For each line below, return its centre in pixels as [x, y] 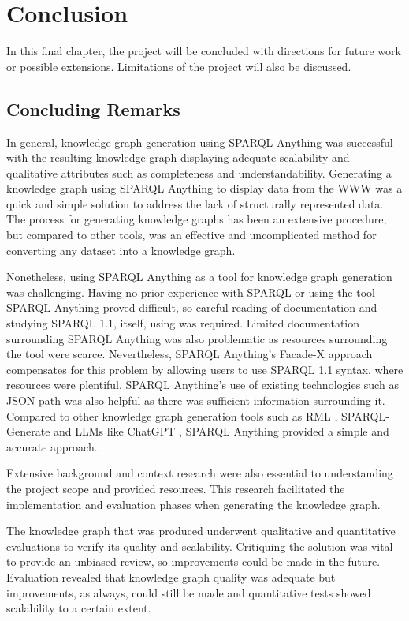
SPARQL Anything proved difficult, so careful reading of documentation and [192, 307]
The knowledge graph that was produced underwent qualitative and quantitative [201, 531]
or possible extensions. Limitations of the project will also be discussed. [179, 66]
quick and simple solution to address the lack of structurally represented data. [195, 203]
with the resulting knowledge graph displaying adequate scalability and [178, 157]
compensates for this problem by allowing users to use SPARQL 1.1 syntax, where [205, 369]
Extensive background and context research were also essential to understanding [200, 473]
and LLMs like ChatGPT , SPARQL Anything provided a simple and [221, 431]
